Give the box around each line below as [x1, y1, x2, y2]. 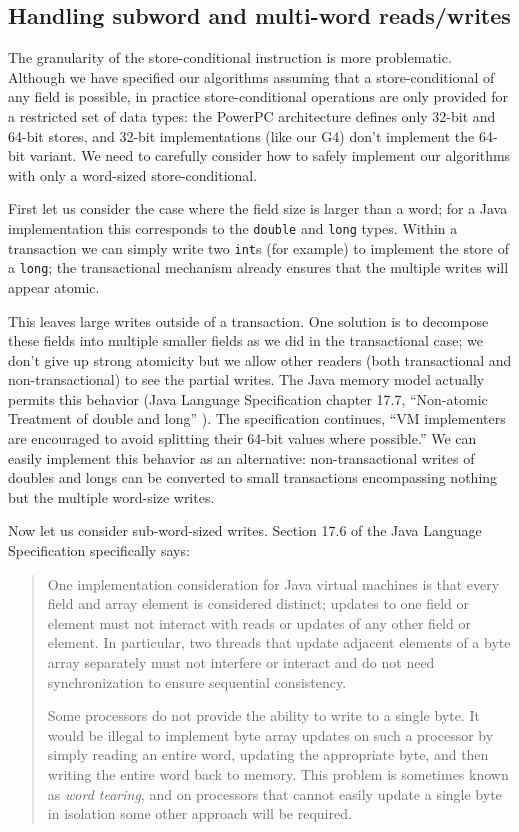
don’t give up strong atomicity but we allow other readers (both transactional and [8, 349, 512, 370]
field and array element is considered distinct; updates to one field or [47, 593, 470, 614]
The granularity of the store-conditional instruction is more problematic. [8, 47, 452, 68]
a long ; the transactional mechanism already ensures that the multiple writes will [8, 257, 509, 278]
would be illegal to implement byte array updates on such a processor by [47, 724, 494, 745]
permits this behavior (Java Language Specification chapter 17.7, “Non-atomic [8, 388, 488, 409]
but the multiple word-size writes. [8, 486, 215, 507]
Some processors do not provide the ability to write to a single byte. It [47, 705, 480, 726]
